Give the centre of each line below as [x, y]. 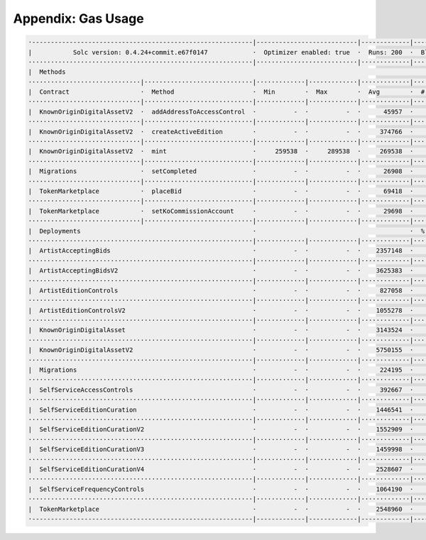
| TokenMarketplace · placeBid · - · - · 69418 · [221, 191]
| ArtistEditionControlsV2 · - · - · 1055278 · [221, 310]
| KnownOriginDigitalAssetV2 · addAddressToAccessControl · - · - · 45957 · [221, 111]
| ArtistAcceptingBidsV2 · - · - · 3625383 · [221, 271]
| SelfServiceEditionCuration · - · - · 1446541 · [221, 409]
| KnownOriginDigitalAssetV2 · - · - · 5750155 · [221, 350]
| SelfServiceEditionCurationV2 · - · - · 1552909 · [221, 430]
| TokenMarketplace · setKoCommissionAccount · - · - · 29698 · [221, 211]
